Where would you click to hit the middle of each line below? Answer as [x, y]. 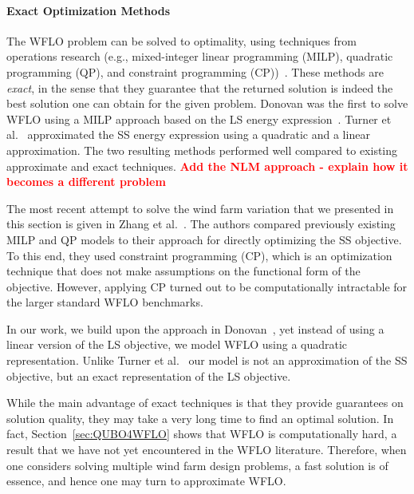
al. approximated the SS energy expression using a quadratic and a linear [188, 134]
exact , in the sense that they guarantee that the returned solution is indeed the [200, 87]
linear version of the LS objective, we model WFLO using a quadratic [177, 344]
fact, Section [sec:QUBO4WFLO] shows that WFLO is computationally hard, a [202, 434]
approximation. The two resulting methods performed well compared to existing [202, 150]
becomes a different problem [86, 182]
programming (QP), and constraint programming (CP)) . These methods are [195, 71]
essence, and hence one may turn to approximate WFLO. [146, 481]
